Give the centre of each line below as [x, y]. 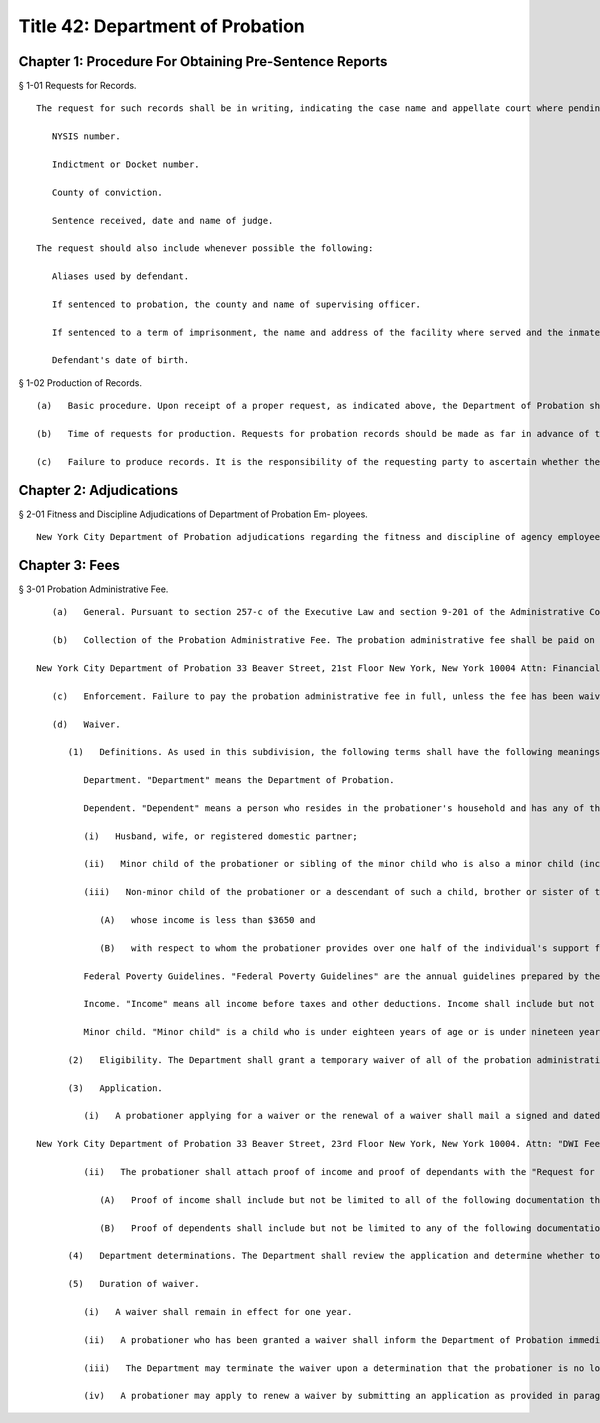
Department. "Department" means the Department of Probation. [239, 780]
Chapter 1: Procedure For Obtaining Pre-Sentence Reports [203, 61]
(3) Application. [115, 1088]
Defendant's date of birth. [120, 360]
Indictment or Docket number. [125, 164]
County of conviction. [107, 192]
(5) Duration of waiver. [133, 1284]
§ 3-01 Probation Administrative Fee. [93, 589]
